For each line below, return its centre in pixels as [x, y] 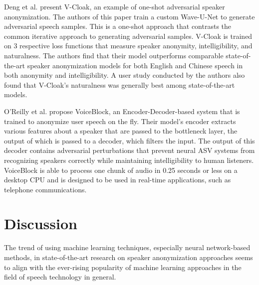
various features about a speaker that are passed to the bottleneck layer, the [121, 131]
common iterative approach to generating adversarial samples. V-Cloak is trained [128, 36]
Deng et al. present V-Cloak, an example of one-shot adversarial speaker [115, 6]
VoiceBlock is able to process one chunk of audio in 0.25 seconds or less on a [121, 170]
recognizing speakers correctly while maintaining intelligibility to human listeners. [129, 160]
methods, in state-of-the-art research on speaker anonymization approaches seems [129, 257]
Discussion [41, 223]
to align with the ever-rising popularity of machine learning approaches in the [123, 267]
